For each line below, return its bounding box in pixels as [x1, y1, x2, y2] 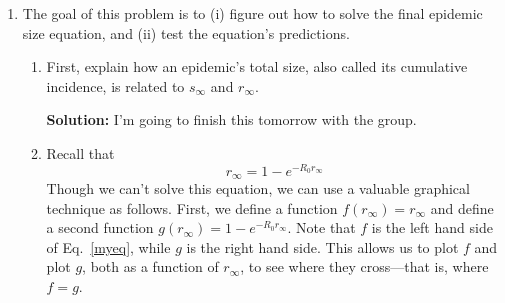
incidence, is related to [46, 75, 185, 96]
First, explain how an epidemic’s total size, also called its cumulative [46, 56, 468, 77]
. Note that [287, 217, 356, 238]
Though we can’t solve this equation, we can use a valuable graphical [46, 178, 470, 199]
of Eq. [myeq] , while [46, 236, 171, 257]
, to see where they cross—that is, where [240, 256, 489, 277]
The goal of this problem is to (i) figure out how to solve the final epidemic [22, 3, 483, 23]
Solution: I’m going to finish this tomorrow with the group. [46, 109, 417, 130]
